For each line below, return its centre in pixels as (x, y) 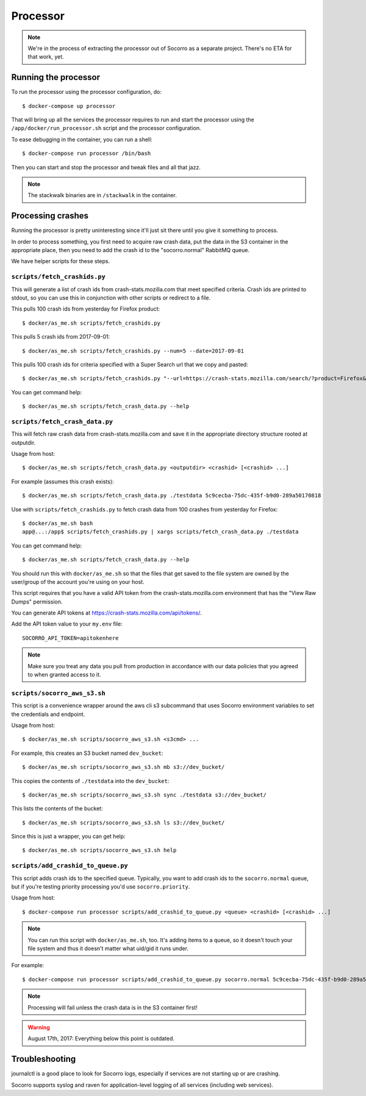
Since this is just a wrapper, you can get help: (68, 837)
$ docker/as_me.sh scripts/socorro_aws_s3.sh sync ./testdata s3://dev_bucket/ (144, 795)
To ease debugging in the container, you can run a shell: (82, 139)
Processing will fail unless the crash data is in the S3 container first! (113, 1008)
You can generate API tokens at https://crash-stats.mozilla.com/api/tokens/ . (106, 613)
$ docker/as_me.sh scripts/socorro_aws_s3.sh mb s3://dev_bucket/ (124, 767)
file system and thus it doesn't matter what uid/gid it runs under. (108, 948)
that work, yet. (46, 57)
